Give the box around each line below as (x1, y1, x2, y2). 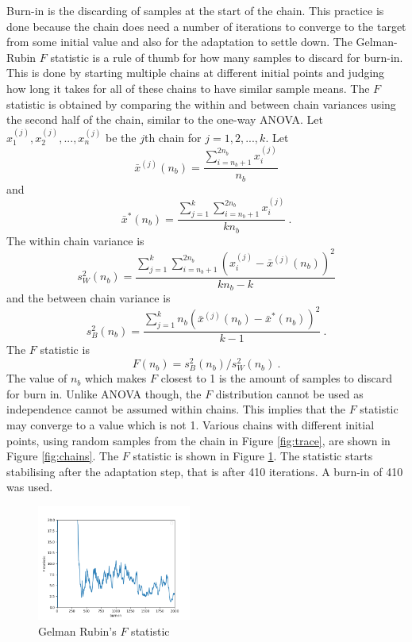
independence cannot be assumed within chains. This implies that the (6, 401, 345, 417)
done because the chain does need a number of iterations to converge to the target (6, 17, 406, 34)
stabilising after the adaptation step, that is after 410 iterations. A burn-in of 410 (6, 463, 403, 479)
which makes (84, 370, 147, 386)
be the (105, 129, 137, 145)
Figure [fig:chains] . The (6, 448, 119, 464)
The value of (6, 370, 67, 386)
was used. (6, 479, 53, 495)
